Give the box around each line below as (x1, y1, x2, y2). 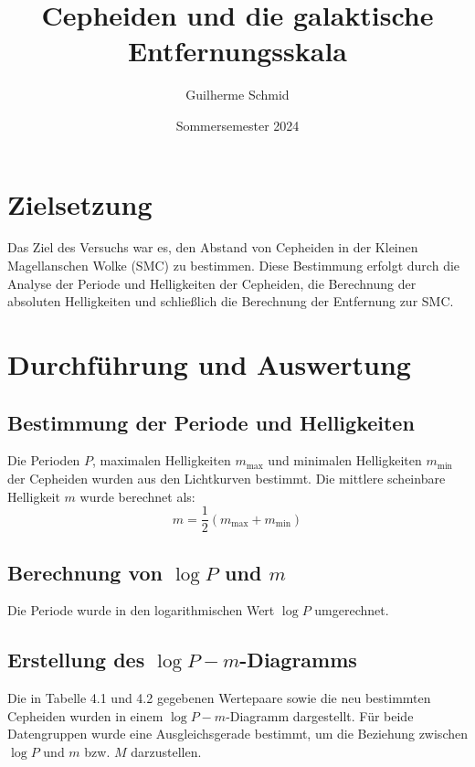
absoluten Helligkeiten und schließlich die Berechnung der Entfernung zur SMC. (7, 292, 454, 311)
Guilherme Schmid (185, 85, 290, 104)
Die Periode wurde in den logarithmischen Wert (7, 601, 275, 620)
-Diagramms (239, 645, 357, 674)
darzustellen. (131, 742, 202, 762)
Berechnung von (7, 558, 164, 586)
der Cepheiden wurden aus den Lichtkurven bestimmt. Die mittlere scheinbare (7, 468, 446, 487)
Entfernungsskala (127, 32, 348, 69)
